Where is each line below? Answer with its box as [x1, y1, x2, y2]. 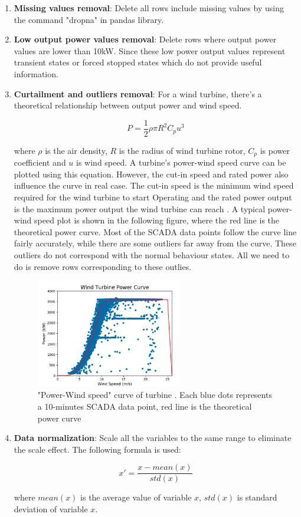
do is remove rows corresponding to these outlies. [14, 260, 192, 272]
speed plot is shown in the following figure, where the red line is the [34, 214, 279, 226]
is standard [237, 491, 277, 503]
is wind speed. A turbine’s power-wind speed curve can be [76, 156, 286, 169]
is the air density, [45, 144, 107, 156]
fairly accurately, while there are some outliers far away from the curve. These [14, 237, 296, 249]
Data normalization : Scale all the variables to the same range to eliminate [14, 432, 292, 444]
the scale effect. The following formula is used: [14, 443, 181, 455]
